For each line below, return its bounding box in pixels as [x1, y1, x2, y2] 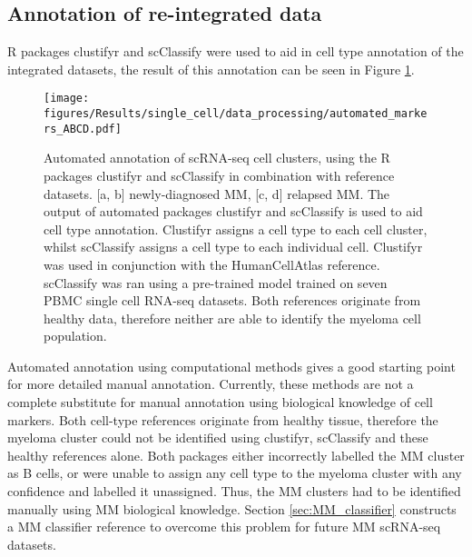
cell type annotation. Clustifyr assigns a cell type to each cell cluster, [44, 219, 428, 238]
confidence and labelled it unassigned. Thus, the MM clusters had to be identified [7, 482, 461, 501]
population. [44, 326, 107, 345]
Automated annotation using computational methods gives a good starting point [7, 356, 456, 375]
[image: [44, 92, 90, 105]
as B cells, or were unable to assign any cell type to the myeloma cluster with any [7, 463, 462, 482]
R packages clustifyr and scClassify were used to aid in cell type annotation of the [7, 42, 464, 61]
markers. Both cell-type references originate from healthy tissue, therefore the [7, 410, 438, 429]
